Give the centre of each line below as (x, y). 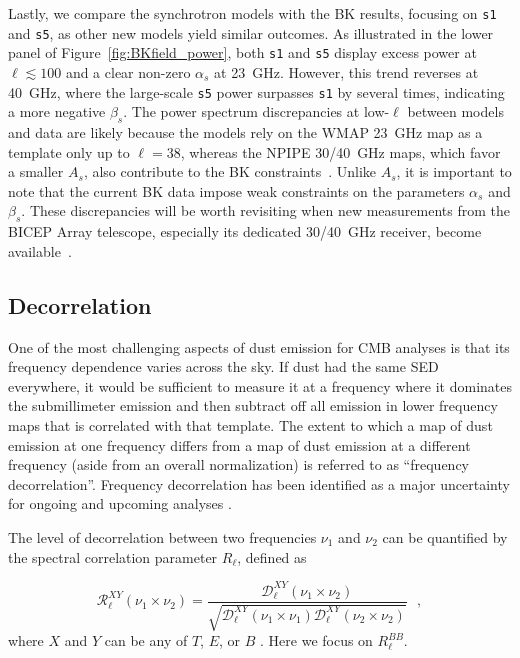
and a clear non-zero (128, 71)
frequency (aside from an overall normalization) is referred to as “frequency (238, 464)
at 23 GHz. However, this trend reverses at (346, 71)
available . (40, 250)
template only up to (69, 151)
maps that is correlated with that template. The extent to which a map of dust (250, 424)
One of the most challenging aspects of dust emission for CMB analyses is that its (259, 346)
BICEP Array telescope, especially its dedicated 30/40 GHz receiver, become (245, 231)
